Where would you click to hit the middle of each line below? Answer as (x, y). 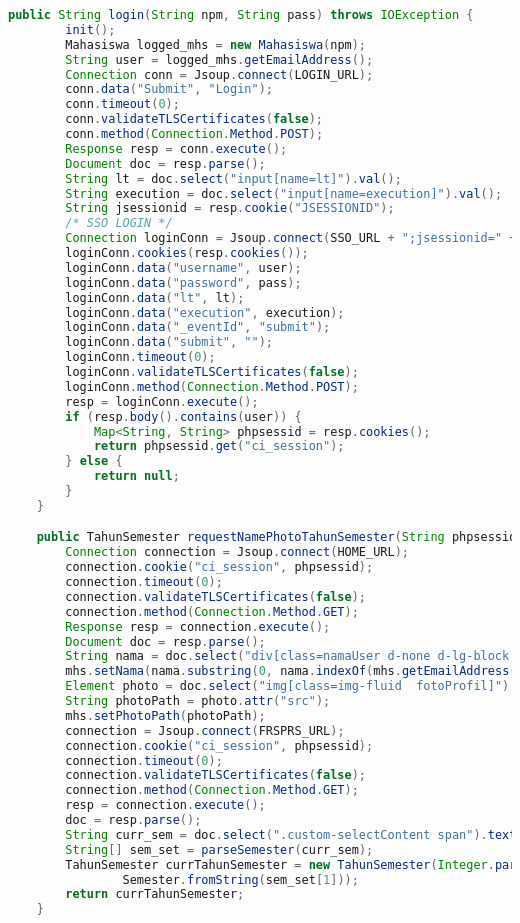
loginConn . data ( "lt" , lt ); (155, 297)
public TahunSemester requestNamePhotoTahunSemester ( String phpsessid (276, 537)
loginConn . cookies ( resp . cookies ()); (187, 253)
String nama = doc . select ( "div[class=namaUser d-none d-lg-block (287, 656)
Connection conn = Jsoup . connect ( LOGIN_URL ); (219, 74)
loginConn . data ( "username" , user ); (183, 267)
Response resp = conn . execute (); (176, 148)
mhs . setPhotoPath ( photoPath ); (165, 715)
